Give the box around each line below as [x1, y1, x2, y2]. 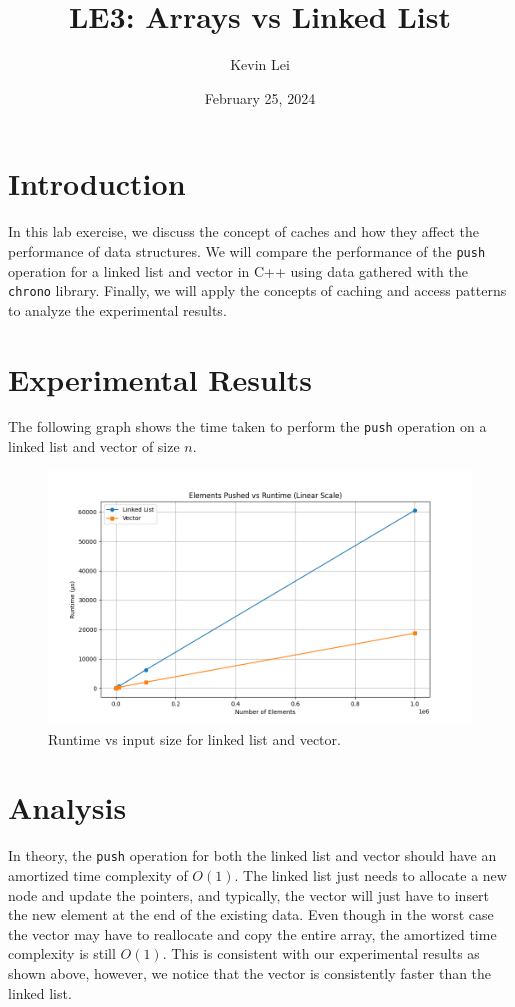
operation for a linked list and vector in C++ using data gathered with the [8, 260, 469, 281]
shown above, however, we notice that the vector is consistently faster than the [8, 963, 492, 984]
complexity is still [8, 943, 116, 964]
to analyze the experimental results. [8, 299, 227, 320]
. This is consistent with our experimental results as [162, 943, 480, 964]
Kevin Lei [230, 54, 290, 75]
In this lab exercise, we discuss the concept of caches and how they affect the [8, 221, 479, 242]
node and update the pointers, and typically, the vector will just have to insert [8, 884, 490, 905]
